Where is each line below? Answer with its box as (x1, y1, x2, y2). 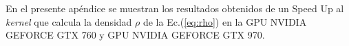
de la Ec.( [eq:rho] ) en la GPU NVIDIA (142, 14, 307, 28)
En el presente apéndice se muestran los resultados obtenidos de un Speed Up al (6, 1, 344, 16)
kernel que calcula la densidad (6, 14, 132, 28)
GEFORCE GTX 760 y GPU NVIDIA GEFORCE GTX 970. (6, 28, 265, 42)
